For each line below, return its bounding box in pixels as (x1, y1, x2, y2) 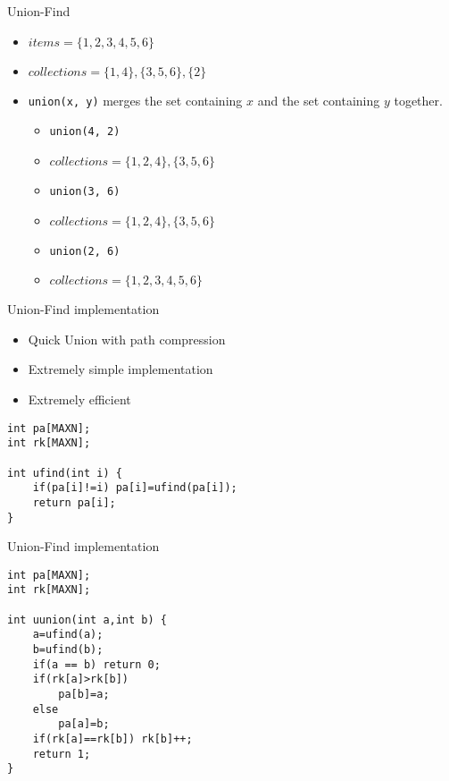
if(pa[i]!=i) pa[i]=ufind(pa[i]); (32, 481, 237, 495)
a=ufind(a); (32, 628, 104, 641)
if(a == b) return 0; (32, 658, 161, 671)
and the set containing (257, 90, 380, 109)
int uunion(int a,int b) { (7, 613, 167, 626)
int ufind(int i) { (7, 466, 122, 480)
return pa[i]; (32, 496, 116, 509)
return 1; (32, 747, 91, 760)
